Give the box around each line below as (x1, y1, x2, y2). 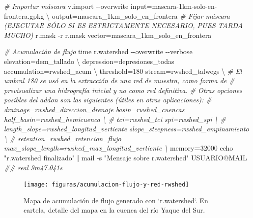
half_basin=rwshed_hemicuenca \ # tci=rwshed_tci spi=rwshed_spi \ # (4, 114, 226, 124)
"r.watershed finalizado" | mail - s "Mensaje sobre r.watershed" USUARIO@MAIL (4, 152, 247, 162)
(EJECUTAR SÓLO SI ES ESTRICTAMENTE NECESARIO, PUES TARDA (4, 20, 243, 31)
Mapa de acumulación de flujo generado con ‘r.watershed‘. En (24, 195, 208, 205)
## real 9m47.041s (4, 162, 62, 172)
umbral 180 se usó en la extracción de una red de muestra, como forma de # (4, 75, 235, 86)
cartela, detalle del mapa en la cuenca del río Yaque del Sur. (24, 205, 205, 215)
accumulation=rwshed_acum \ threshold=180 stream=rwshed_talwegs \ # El (4, 65, 242, 76)
